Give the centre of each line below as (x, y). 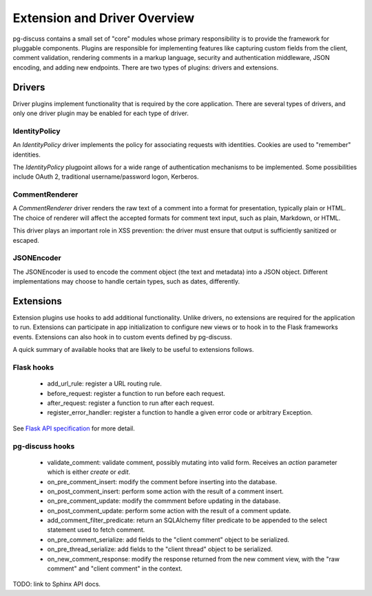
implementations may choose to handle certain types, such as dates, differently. (126, 281)
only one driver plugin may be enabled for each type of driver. (101, 113)
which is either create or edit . (89, 472)
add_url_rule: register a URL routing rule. (104, 384)
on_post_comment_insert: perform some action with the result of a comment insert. (165, 491)
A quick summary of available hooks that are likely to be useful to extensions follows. (133, 350)
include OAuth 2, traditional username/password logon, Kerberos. (106, 177)
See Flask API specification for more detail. (74, 428)
